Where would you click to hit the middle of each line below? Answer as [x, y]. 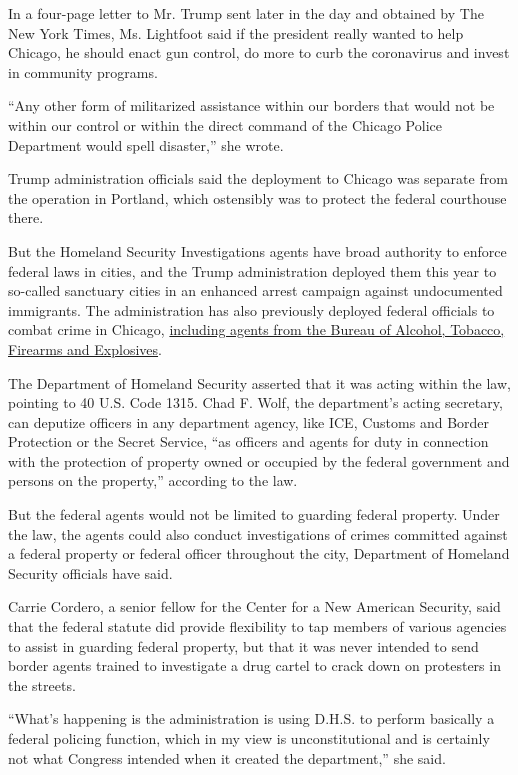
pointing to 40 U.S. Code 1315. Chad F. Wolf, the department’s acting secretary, [255, 402]
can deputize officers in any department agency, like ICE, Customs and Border [249, 421]
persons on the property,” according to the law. [153, 480]
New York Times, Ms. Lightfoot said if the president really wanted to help [236, 32]
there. [26, 217]
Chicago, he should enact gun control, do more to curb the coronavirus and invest [259, 52]
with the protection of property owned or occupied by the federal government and [259, 460]
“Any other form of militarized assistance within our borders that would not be [251, 105]
